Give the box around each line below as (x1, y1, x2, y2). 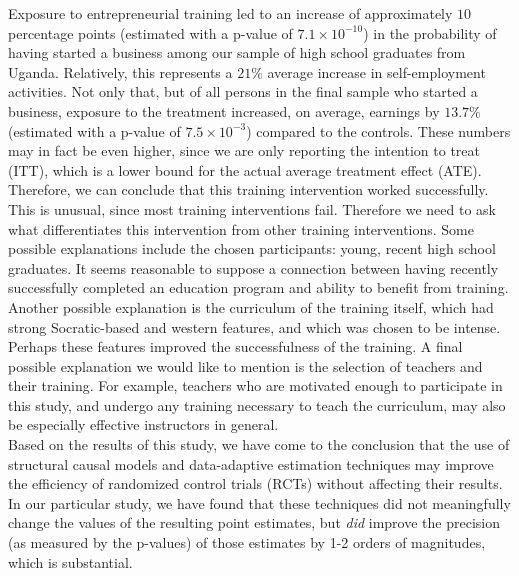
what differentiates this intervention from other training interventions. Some (8, 218, 474, 239)
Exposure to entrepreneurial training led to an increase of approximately (8, 3, 453, 23)
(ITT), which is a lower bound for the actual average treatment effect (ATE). (8, 159, 482, 180)
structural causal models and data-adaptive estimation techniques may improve (8, 453, 494, 474)
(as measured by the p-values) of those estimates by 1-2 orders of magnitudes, (8, 532, 486, 553)
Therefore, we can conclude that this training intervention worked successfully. (8, 179, 489, 200)
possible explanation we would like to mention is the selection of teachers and (8, 355, 483, 376)
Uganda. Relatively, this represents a (8, 61, 233, 82)
